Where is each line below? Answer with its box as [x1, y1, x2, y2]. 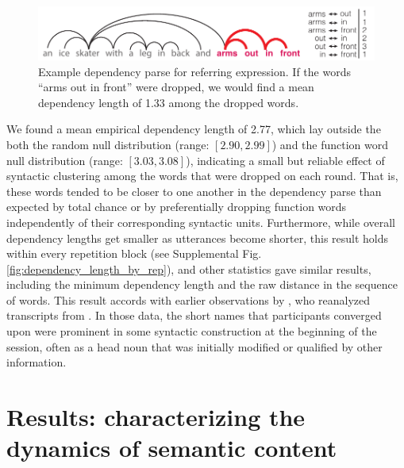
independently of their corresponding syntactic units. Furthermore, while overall [6, 213, 395, 230]
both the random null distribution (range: [6, 136, 210, 152]
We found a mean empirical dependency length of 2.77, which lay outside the [6, 121, 381, 137]
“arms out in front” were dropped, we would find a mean [38, 79, 314, 95]
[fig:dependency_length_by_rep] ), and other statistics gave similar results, [6, 260, 371, 277]
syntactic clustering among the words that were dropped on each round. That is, [6, 167, 398, 184]
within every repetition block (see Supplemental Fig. [6, 245, 262, 262]
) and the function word [271, 136, 389, 152]
